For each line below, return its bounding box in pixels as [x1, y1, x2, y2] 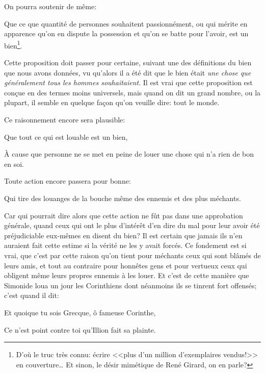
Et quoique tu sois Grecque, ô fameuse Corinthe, [4, 307, 156, 317]
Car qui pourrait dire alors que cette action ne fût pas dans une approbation [4, 210, 243, 220]
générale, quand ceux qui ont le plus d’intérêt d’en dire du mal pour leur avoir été [4, 220, 260, 231]
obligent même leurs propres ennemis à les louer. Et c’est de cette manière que [4, 270, 249, 281]
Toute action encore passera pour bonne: [4, 176, 131, 186]
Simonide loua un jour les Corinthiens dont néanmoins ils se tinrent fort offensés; [4, 280, 257, 290]
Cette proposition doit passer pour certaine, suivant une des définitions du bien [4, 57, 252, 68]
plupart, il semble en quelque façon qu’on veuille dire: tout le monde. [4, 97, 220, 108]
